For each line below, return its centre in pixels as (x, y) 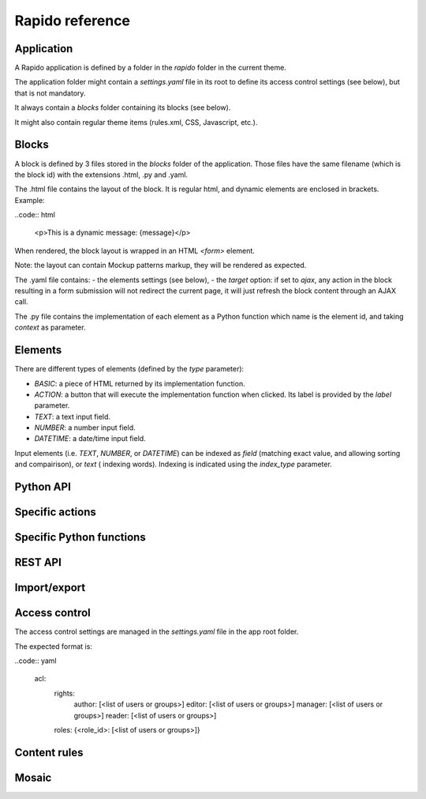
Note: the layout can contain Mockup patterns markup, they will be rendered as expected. (161, 266)
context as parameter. (50, 327)
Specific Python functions (80, 537)
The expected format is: (53, 646)
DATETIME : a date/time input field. (90, 439)
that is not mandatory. (50, 93)
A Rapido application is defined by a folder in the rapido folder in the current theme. (151, 68)
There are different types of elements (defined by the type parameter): (129, 369)
